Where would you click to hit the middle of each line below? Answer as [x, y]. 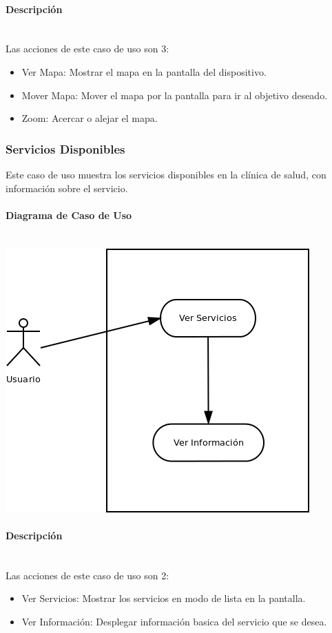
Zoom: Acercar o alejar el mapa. [90, 118]
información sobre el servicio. [67, 188]
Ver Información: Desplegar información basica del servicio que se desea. [174, 621]
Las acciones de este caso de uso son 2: [87, 575]
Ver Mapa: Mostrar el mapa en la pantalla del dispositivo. [144, 71]
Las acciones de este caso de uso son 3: [87, 49]
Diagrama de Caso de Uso [69, 215]
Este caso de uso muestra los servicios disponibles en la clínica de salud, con [166, 174]
